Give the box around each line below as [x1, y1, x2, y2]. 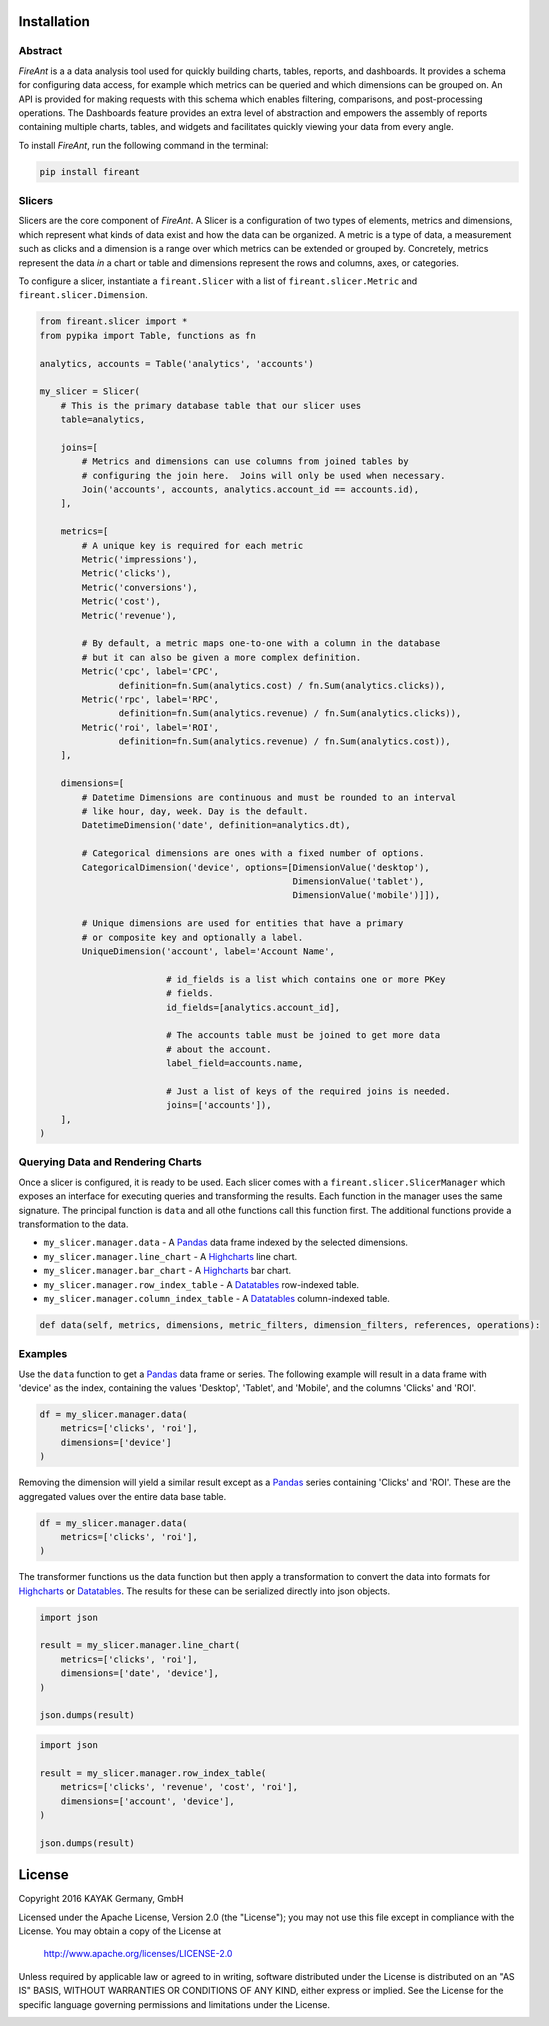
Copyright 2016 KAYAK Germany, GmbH [18, 1893, 184, 1905]
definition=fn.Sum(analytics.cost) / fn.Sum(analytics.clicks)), [118, 680, 446, 691]
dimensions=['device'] [60, 1436, 172, 1448]
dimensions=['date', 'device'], [60, 1668, 220, 1679]
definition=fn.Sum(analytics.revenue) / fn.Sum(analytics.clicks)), [118, 708, 462, 719]
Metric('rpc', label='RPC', [81, 693, 220, 705]
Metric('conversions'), [81, 581, 199, 593]
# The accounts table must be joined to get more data [165, 1030, 441, 1041]
